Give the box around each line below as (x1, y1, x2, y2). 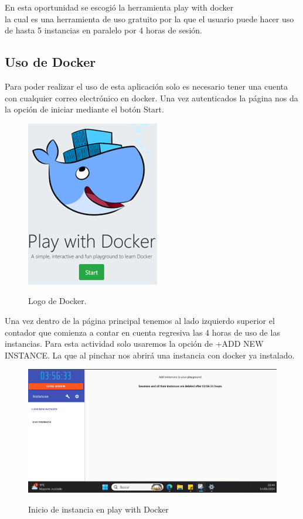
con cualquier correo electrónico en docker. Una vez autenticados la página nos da (5, 91, 298, 104)
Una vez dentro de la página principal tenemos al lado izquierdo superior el (5, 314, 275, 326)
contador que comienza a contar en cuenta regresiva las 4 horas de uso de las (5, 326, 280, 338)
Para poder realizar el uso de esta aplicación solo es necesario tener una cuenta (5, 80, 288, 92)
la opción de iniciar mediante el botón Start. (5, 103, 164, 115)
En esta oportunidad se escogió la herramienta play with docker (5, 1, 234, 13)
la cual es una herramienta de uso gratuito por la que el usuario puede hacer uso (5, 12, 294, 25)
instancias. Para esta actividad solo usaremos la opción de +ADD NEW (5, 337, 264, 350)
